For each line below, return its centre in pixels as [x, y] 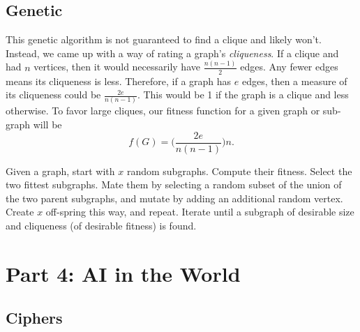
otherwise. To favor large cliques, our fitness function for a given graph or [163, 111]
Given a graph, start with [60, 171]
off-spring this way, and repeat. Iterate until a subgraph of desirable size [200, 212]
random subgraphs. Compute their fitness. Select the [239, 171]
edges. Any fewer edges [289, 67]
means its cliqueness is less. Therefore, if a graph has [119, 81]
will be [47, 124]
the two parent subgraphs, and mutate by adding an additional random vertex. [174, 198]
